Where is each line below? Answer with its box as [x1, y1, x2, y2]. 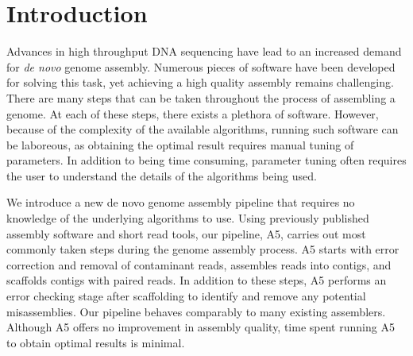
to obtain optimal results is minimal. [6, 334, 185, 350]
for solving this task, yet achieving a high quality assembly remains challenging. [6, 74, 394, 91]
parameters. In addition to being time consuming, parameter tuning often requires [6, 152, 407, 168]
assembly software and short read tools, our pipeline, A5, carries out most [6, 225, 366, 242]
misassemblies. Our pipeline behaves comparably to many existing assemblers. [6, 303, 386, 319]
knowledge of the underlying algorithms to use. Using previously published [6, 210, 369, 226]
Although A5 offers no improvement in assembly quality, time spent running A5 [6, 319, 395, 335]
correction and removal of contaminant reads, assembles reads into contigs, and [6, 256, 392, 273]
